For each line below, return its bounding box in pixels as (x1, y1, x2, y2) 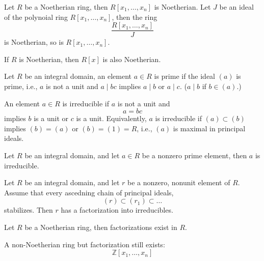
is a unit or (34, 113, 68, 124)
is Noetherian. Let (154, 2, 211, 12)
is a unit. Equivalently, (76, 113, 147, 124)
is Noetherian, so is (4, 37, 64, 47)
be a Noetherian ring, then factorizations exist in (24, 221, 177, 232)
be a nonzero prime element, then (142, 150, 247, 160)
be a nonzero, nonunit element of (127, 177, 230, 188)
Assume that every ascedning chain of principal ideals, (4, 187, 174, 197)
